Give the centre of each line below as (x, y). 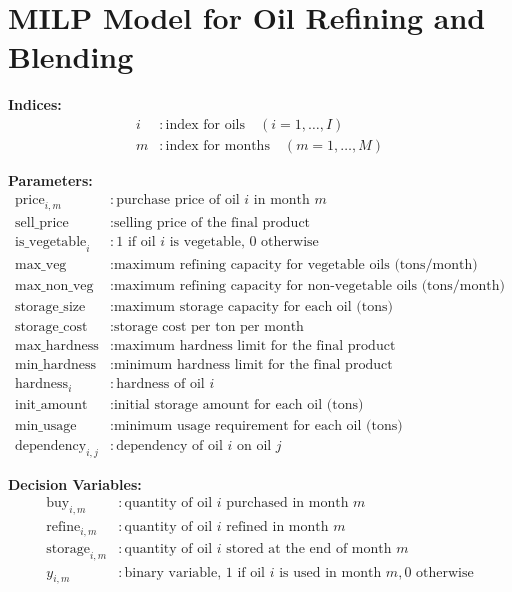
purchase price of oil (178, 199)
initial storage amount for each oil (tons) (238, 404)
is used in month (330, 572)
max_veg (41, 265)
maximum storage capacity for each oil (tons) (253, 307)
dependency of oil (169, 446)
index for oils (205, 124)
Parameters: (50, 179)
